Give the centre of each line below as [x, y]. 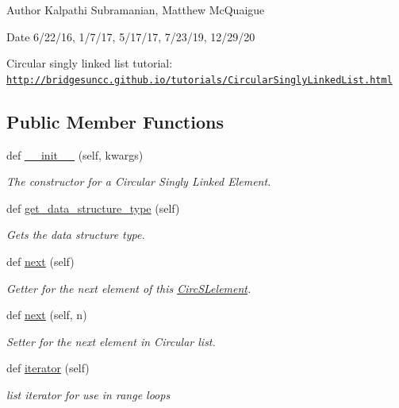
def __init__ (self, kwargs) [75, 154]
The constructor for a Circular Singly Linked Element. [139, 181]
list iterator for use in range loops [88, 394]
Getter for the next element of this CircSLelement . [129, 288]
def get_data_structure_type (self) [93, 208]
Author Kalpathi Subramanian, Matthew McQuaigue [136, 10]
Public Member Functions [115, 121]
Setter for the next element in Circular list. [111, 341]
